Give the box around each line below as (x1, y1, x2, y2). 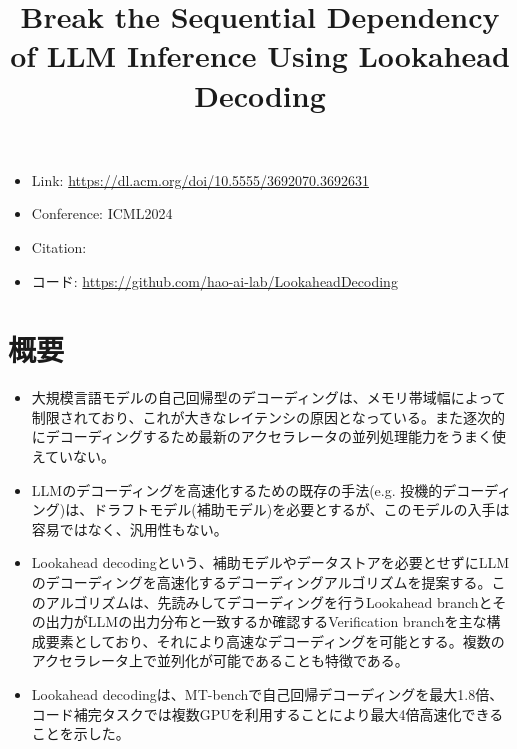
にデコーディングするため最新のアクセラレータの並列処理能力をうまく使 (31, 426, 507, 447)
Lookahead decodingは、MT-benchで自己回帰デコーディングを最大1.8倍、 (31, 683, 504, 704)
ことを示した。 (31, 723, 130, 744)
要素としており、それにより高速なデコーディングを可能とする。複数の (45, 630, 505, 651)
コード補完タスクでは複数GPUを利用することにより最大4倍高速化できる (31, 703, 504, 724)
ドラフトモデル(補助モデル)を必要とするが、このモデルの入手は (93, 499, 510, 520)
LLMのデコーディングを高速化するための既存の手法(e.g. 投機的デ (31, 479, 457, 500)
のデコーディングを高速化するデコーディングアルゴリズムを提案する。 (31, 572, 492, 592)
